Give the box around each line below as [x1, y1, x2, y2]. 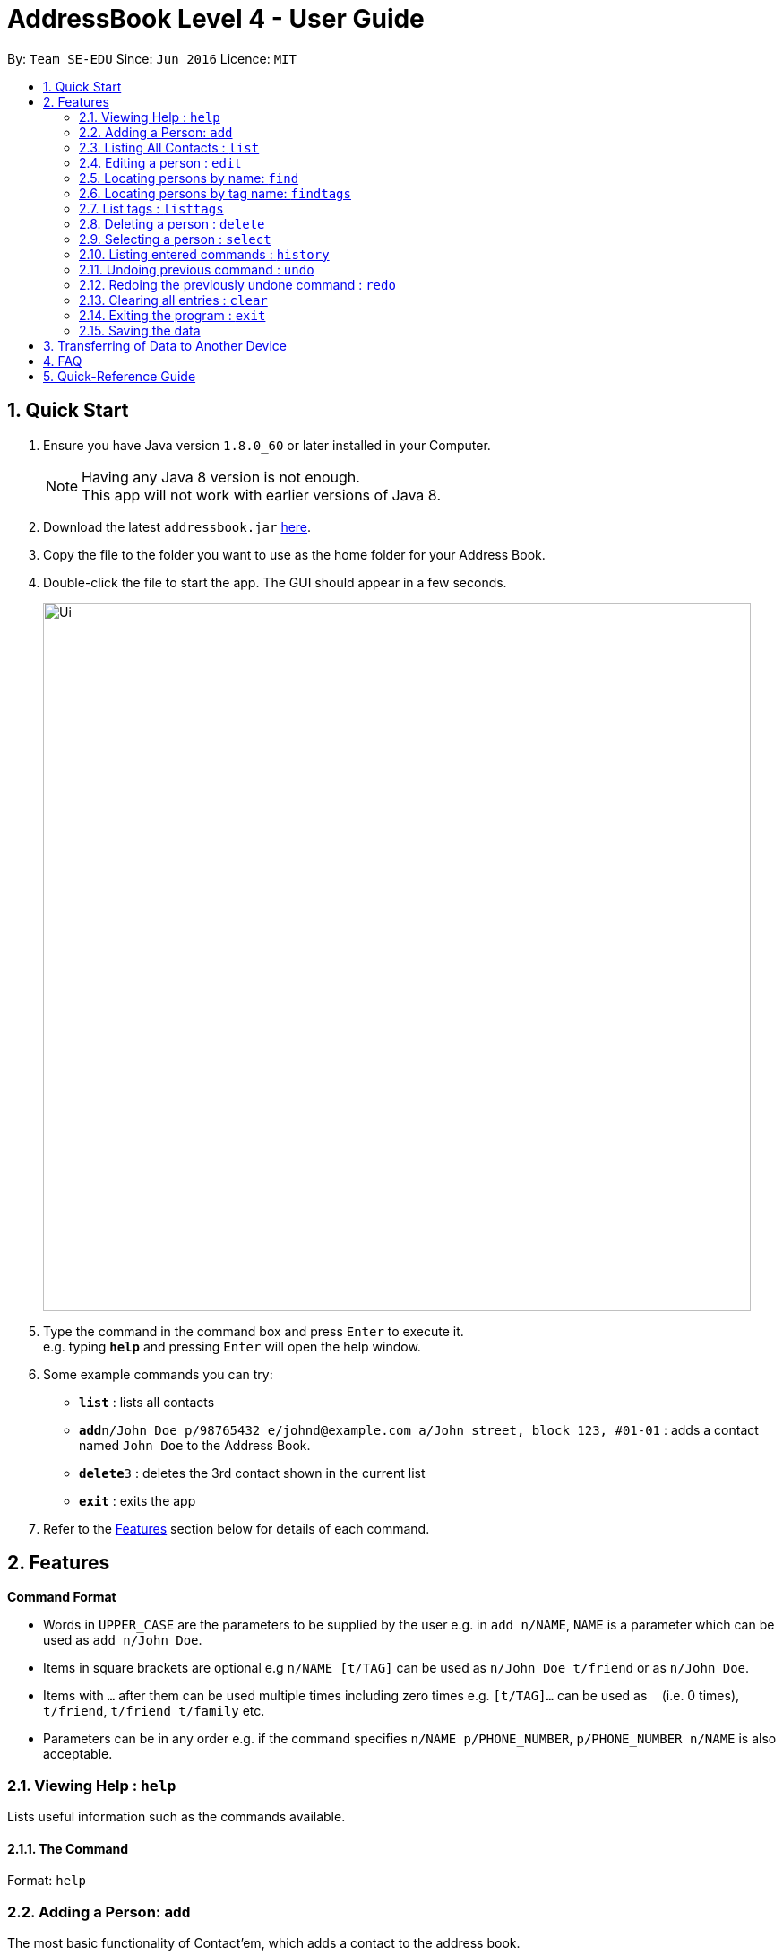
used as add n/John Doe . [43, 1632, 202, 1648]
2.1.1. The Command [7, 1840, 129, 1856]
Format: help [7, 1872, 86, 1889]
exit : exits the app [79, 1492, 196, 1508]
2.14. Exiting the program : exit [79, 307, 266, 323]
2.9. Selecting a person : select [79, 230, 271, 247]
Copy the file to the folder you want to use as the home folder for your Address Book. [43, 546, 546, 562]
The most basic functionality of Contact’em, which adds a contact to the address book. [7, 1935, 521, 1951]
